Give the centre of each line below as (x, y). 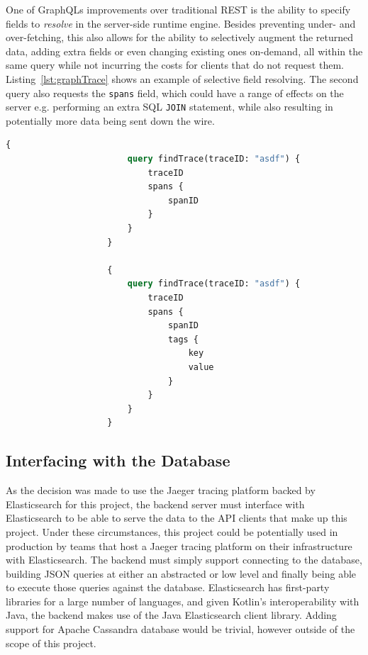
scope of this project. (51, 643)
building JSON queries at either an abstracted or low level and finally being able (181, 573)
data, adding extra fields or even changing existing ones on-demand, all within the (184, 51)
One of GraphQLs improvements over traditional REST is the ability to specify (178, 9)
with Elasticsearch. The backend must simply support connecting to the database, (184, 560)
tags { (184, 339)
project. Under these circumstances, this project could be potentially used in (172, 531)
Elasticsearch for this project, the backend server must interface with (155, 504)
